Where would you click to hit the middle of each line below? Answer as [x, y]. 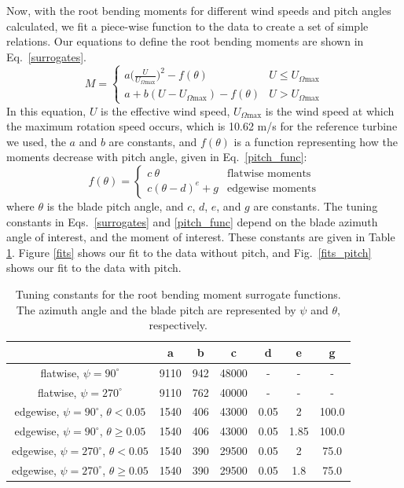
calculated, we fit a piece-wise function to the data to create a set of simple [187, 26]
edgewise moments [272, 188]
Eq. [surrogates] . [46, 56]
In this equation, [46, 110]
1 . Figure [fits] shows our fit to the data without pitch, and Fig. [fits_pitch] [189, 252]
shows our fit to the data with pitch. [94, 268]
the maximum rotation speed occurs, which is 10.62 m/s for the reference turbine [202, 126]
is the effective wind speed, [165, 110]
